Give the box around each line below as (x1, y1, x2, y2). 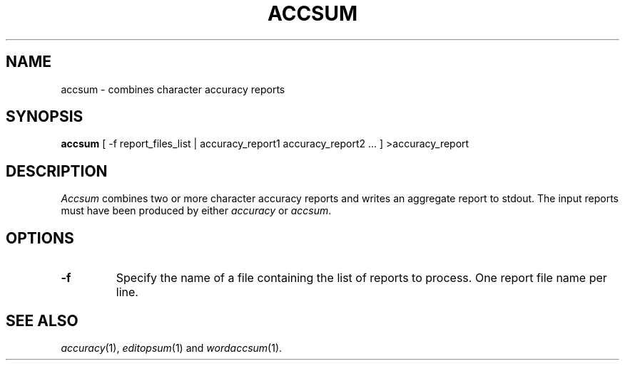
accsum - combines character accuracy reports (61, 83, 285, 95)
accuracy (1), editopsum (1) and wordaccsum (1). (61, 341, 283, 354)
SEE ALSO (6, 311, 78, 330)
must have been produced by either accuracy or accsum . (61, 204, 332, 217)
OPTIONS (6, 229, 74, 247)
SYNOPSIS (6, 108, 83, 126)
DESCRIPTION (6, 162, 108, 180)
